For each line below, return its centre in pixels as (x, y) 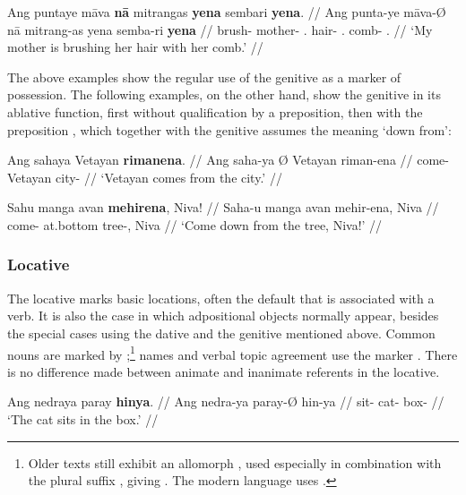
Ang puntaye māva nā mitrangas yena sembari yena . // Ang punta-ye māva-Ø (227, 12)
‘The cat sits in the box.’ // (83, 418)
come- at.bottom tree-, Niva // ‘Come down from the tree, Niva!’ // (195, 224)
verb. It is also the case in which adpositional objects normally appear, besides (223, 316)
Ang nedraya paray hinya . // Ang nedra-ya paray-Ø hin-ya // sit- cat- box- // (226, 401)
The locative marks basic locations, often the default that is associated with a (221, 298)
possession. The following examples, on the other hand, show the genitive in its (224, 94)
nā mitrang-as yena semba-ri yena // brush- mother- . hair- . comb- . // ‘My (220, 29)
